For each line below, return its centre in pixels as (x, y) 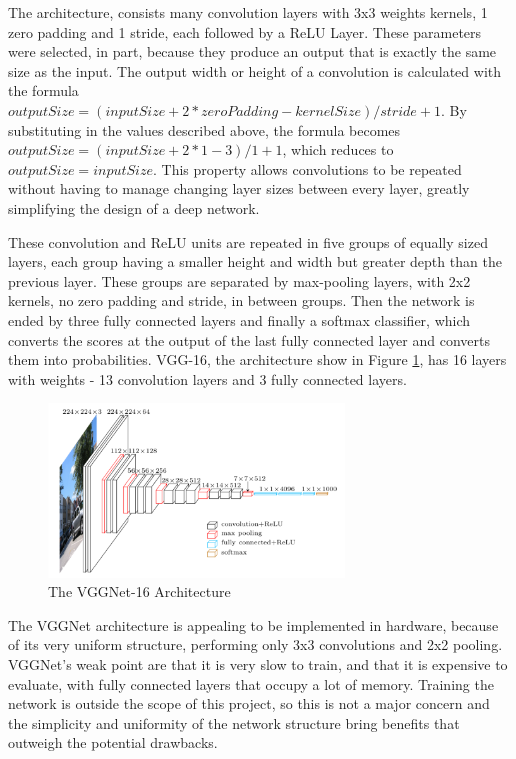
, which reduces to (338, 149)
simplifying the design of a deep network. (134, 207)
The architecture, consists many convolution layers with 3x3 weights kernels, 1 (248, 12)
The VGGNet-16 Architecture (139, 591)
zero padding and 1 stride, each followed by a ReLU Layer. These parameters (245, 31)
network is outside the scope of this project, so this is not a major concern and (249, 703)
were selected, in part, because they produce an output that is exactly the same (252, 51)
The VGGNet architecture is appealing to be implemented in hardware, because (253, 624)
